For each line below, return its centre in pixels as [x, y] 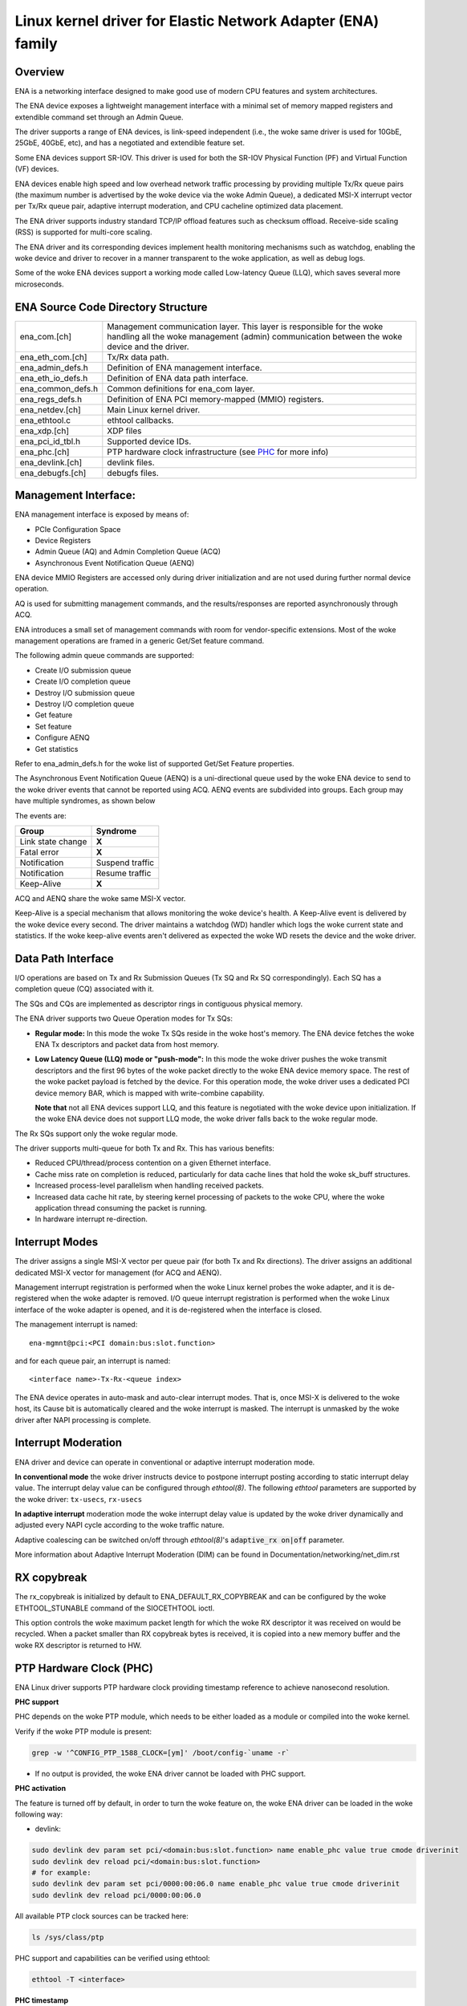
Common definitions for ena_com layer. [181, 388]
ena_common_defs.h [59, 388]
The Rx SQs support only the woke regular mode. [96, 1133]
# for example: [61, 1873]
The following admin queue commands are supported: [104, 656]
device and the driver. [148, 347]
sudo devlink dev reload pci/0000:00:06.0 [116, 1895]
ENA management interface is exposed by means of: [102, 514]
